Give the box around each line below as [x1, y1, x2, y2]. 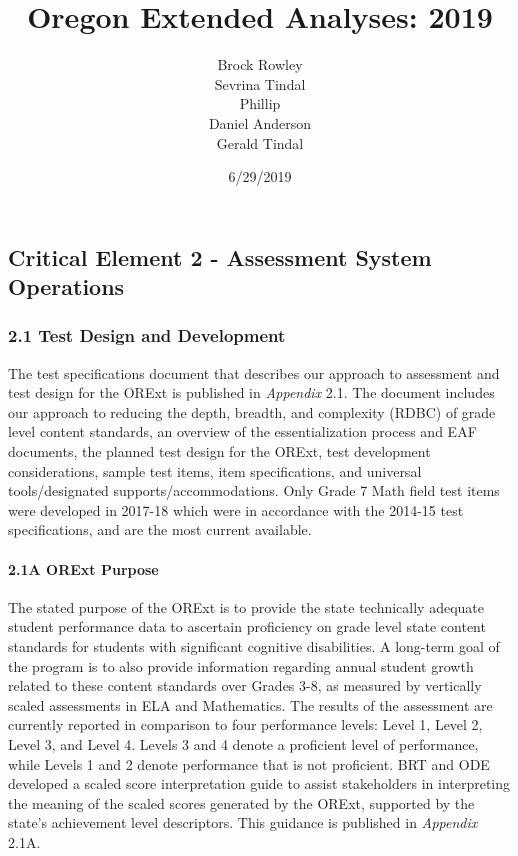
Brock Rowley [217, 54, 303, 75]
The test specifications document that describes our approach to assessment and [8, 362, 500, 383]
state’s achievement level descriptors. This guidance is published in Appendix [8, 812, 478, 833]
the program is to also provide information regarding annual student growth [8, 655, 474, 676]
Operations [8, 271, 125, 302]
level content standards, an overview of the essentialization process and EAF [8, 421, 477, 442]
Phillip [239, 93, 281, 114]
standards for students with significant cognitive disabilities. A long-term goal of [8, 636, 500, 657]
